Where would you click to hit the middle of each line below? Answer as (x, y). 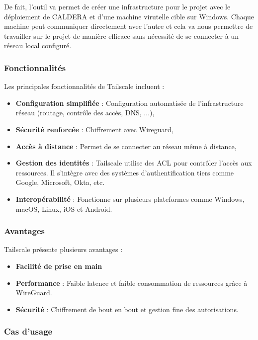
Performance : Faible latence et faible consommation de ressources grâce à (131, 283)
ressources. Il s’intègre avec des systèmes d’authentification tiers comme (125, 172)
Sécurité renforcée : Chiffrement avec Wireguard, (94, 129)
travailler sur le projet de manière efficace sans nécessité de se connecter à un (121, 36)
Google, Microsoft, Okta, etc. (60, 182)
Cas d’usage (28, 331)
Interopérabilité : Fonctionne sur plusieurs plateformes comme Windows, (130, 199)
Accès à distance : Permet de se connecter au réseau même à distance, (126, 146)
